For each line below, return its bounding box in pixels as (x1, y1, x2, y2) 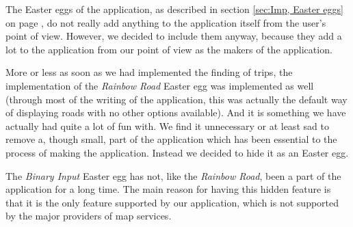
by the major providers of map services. (5, 209, 172, 223)
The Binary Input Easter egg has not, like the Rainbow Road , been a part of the (5, 168, 341, 183)
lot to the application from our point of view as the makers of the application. (5, 42, 332, 56)
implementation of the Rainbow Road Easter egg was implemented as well (5, 78, 314, 92)
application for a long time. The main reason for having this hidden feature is (5, 182, 331, 196)
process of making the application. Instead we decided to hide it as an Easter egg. (5, 145, 349, 159)
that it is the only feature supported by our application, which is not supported (5, 195, 339, 209)
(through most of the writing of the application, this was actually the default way (5, 92, 348, 106)
